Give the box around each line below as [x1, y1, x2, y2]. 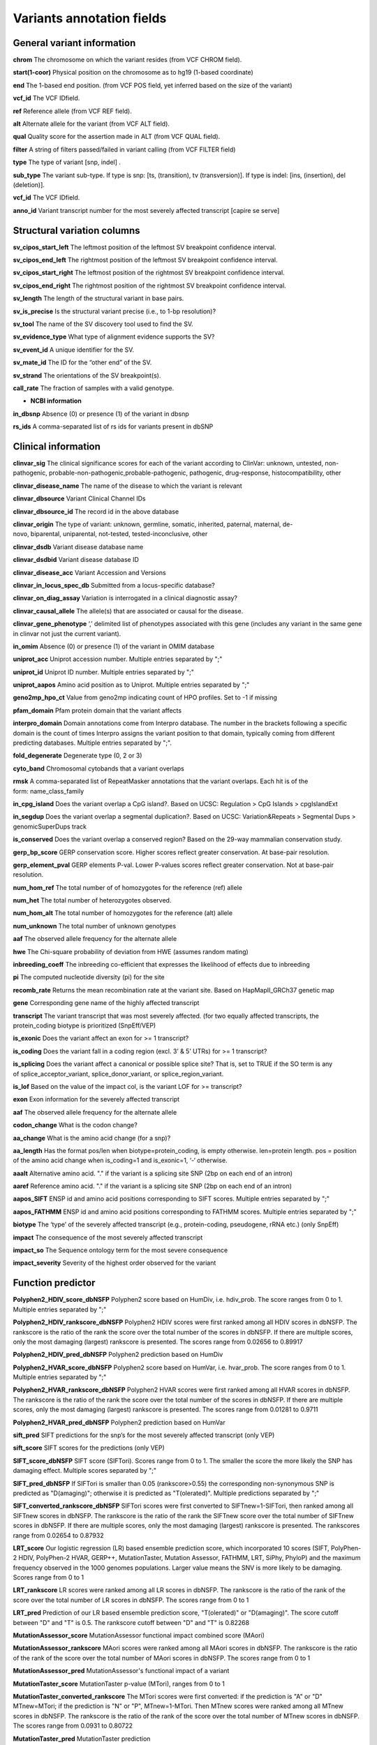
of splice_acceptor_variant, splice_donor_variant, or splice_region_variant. [13, 1069, 224, 1078]
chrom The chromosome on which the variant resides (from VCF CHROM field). [13, 56, 242, 64]
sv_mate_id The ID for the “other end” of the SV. [13, 358, 152, 366]
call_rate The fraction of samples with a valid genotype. [13, 384, 175, 392]
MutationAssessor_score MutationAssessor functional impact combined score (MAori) [13, 1631, 265, 1640]
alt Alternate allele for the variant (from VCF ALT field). [13, 119, 170, 128]
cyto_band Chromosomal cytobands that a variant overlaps [13, 764, 184, 773]
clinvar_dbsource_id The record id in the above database [13, 507, 179, 516]
